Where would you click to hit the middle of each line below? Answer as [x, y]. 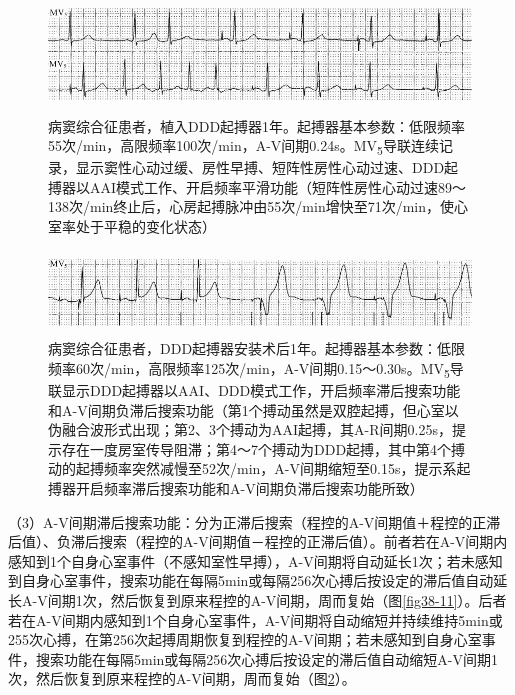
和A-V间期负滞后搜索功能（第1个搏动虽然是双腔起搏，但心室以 [253, 409]
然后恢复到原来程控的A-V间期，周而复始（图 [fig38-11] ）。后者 [308, 599]
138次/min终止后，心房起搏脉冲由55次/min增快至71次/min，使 [251, 206]
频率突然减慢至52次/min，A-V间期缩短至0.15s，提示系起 [287, 468]
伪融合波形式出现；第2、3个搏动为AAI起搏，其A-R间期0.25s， [250, 429]
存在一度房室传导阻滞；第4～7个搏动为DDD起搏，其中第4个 [256, 448]
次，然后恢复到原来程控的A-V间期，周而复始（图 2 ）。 [182, 678]
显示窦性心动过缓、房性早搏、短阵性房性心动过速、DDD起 [267, 167]
